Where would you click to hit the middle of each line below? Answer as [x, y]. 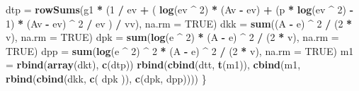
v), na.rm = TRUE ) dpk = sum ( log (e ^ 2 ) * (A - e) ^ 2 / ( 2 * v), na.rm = [172, 37]
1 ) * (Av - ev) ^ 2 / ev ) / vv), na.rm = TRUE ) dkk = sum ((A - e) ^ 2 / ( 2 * [179, 23]
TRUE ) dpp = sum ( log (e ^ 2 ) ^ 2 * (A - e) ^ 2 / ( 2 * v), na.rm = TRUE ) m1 [180, 50]
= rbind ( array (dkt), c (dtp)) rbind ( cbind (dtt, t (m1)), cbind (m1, [153, 65]
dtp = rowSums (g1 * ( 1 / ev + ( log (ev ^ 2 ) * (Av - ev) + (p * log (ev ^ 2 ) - [180, 9]
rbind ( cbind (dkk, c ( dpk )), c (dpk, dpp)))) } [106, 78]
